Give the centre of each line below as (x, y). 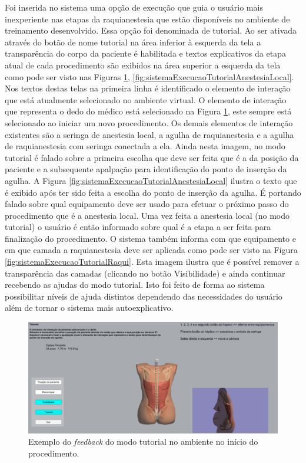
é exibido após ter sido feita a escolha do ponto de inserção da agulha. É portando (153, 192)
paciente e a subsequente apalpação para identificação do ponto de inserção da (146, 169)
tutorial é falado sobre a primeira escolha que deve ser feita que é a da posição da (152, 157)
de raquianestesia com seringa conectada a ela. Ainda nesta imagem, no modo (145, 146)
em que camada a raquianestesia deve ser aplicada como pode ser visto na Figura (151, 250)
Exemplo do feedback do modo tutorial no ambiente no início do (143, 441)
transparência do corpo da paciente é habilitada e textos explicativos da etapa (145, 53)
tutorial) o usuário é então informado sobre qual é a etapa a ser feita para (138, 227)
